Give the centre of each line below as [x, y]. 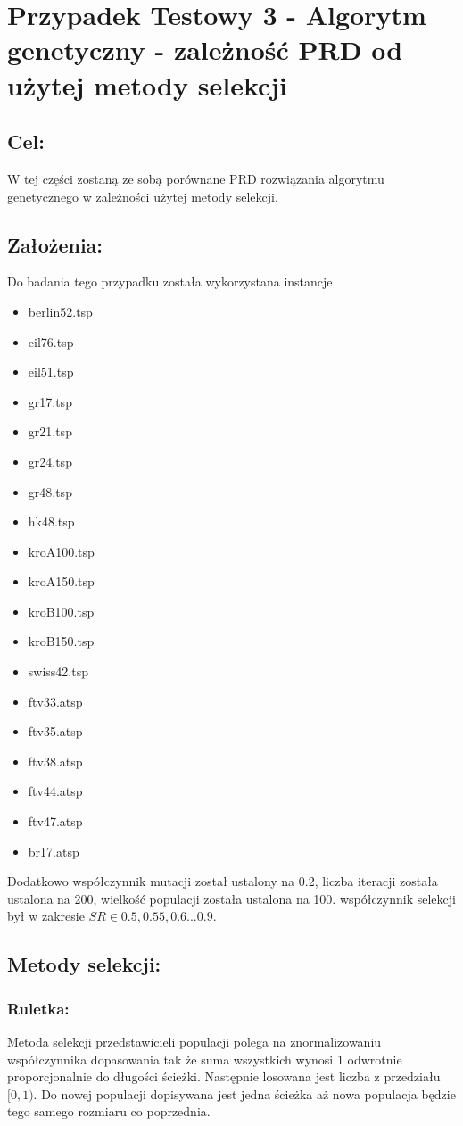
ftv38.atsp [55, 761]
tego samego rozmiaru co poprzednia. [109, 1111]
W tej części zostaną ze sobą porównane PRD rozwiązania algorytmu [196, 178]
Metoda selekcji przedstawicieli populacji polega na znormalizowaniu [194, 1041]
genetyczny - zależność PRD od [205, 50]
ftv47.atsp [55, 821]
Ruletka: [38, 1008]
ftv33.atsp [55, 701]
